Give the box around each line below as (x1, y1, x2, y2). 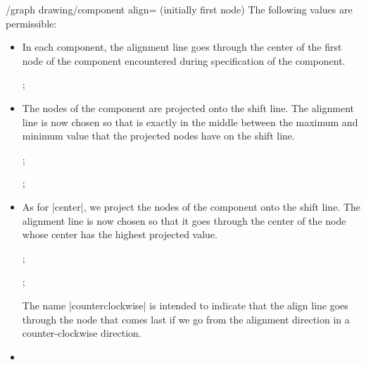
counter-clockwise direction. (22, 326, 141, 340)
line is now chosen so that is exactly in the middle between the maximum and (22, 114, 358, 129)
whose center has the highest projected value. (22, 227, 217, 242)
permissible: (6, 16, 57, 30)
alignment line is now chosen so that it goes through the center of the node (22, 213, 346, 228)
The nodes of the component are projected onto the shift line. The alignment (22, 100, 354, 115)
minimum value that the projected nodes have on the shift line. (22, 128, 295, 143)
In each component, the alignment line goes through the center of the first (22, 39, 342, 54)
